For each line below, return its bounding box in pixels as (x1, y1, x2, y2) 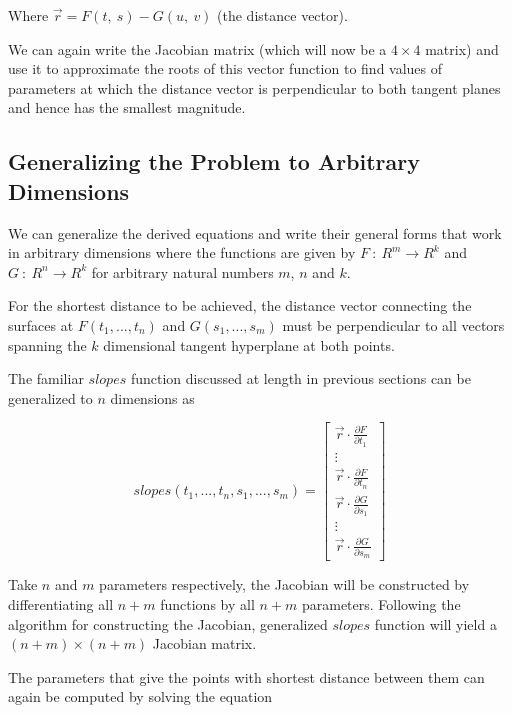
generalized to (8, 387, 93, 408)
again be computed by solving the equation (8, 686, 273, 707)
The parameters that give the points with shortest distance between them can (8, 666, 485, 687)
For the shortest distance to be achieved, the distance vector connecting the (8, 295, 472, 316)
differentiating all (8, 594, 114, 615)
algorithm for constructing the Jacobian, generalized (8, 613, 328, 634)
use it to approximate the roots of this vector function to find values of (8, 58, 443, 79)
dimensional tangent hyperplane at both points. (103, 334, 395, 355)
